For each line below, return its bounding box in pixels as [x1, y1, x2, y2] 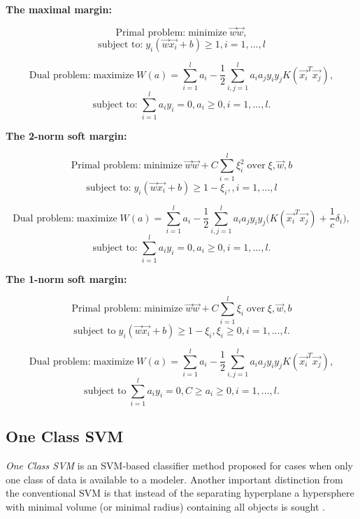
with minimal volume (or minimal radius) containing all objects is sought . [6, 499, 325, 513]
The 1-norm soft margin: [6, 272, 127, 286]
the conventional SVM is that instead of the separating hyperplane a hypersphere [6, 485, 354, 500]
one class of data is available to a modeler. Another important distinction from [6, 472, 343, 486]
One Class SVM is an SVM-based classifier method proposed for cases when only [6, 458, 353, 473]
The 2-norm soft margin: [6, 129, 127, 143]
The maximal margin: [6, 2, 112, 16]
